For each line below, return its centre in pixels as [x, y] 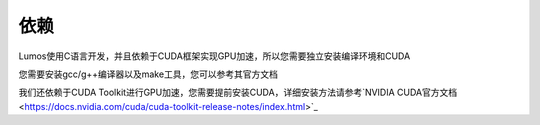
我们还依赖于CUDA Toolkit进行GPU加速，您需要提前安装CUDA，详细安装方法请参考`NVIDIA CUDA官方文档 [238, 92]
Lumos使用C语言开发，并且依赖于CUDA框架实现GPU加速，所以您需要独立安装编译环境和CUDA [214, 56]
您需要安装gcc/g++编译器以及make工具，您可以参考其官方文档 [148, 74]
